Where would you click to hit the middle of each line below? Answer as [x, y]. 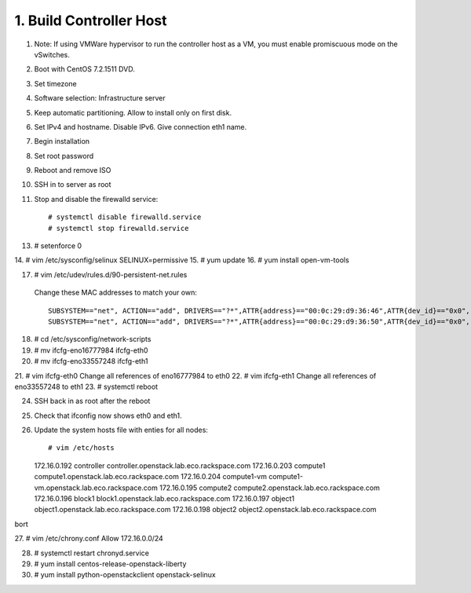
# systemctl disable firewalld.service [125, 217]
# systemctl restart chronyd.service [91, 553]
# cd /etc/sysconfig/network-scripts [93, 339]
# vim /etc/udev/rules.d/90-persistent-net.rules [111, 274]
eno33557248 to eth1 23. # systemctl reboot [86, 386]
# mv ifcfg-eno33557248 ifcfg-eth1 [91, 361]
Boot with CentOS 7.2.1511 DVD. [84, 69]
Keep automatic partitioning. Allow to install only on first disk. [133, 112]
